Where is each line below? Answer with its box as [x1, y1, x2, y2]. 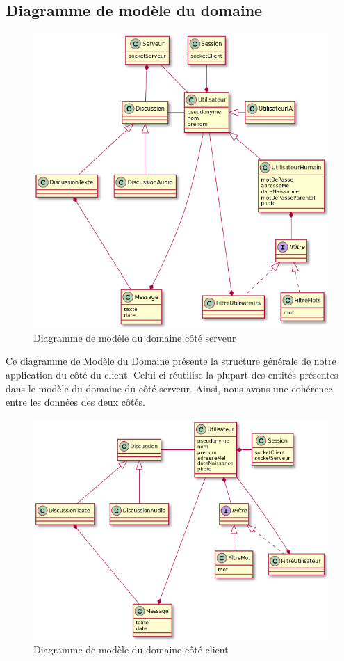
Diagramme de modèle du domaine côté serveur [33, 330, 236, 344]
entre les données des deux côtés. [6, 395, 145, 409]
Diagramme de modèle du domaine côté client [33, 642, 229, 657]
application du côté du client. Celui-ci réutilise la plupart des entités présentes [6, 367, 338, 381]
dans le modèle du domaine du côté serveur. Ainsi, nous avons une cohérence [6, 381, 333, 395]
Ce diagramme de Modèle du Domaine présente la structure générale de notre [6, 353, 336, 368]
